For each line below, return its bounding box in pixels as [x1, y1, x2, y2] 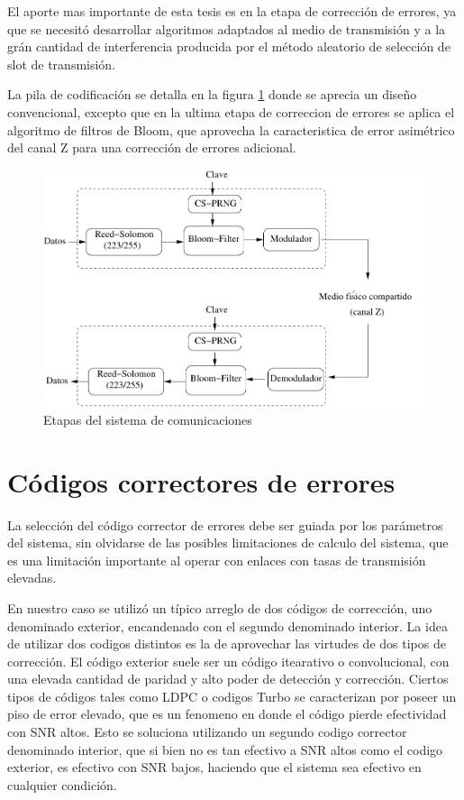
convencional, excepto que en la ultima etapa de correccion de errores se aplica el [7, 102, 455, 121]
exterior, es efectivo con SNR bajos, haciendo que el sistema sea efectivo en [7, 758, 422, 777]
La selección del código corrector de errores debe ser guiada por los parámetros [7, 515, 443, 534]
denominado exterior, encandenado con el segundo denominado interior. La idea [7, 616, 448, 635]
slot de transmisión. [7, 54, 116, 73]
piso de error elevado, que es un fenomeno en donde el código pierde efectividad [7, 704, 447, 723]
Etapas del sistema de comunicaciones [43, 409, 252, 428]
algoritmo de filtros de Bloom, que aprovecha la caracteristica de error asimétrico [7, 120, 455, 139]
